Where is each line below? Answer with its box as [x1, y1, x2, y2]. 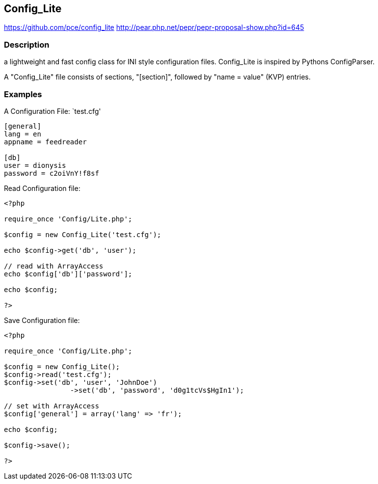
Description [4, 39, 50, 50]
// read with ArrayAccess [4, 262, 104, 270]
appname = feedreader [4, 137, 87, 146]
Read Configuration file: [4, 184, 81, 192]
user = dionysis [4, 161, 66, 169]
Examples [4, 89, 42, 99]
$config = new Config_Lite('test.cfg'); [4, 230, 162, 239]
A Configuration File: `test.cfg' [4, 107, 101, 115]
